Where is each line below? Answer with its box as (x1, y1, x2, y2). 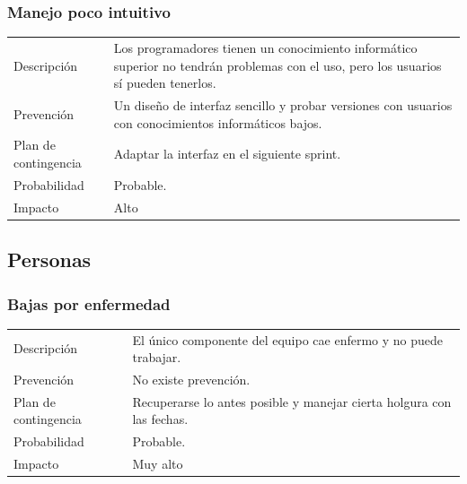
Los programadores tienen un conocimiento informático (113, 38, 418, 56)
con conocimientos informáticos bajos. (113, 113, 322, 132)
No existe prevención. (132, 370, 251, 388)
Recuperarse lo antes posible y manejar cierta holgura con (132, 392, 452, 411)
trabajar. (132, 348, 181, 367)
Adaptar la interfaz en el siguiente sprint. (113, 144, 341, 163)
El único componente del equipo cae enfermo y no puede (132, 330, 444, 349)
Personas (7, 246, 92, 273)
